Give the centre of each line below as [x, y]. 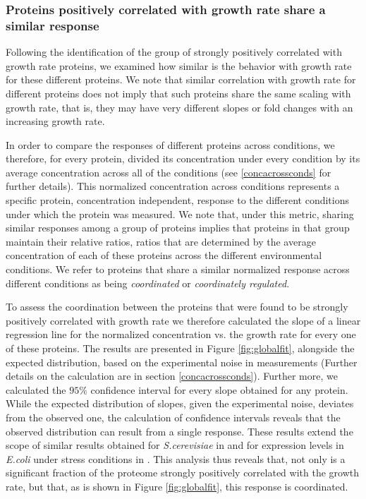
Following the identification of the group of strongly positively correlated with [174, 52]
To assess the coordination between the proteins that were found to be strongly [177, 307]
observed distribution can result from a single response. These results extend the [179, 431]
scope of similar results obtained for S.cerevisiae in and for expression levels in [175, 445]
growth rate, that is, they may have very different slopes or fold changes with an [179, 107]
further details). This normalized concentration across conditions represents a [173, 186]
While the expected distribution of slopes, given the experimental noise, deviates [180, 403]
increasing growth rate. [55, 121]
